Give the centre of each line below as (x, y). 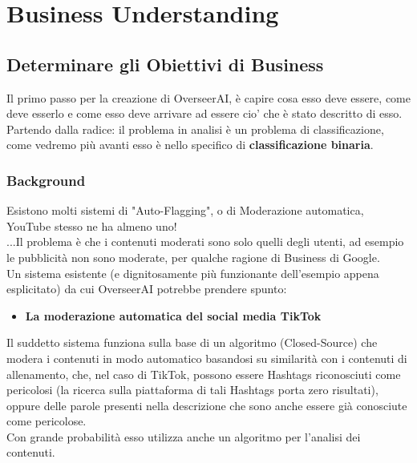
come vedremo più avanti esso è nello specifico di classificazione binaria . (190, 145)
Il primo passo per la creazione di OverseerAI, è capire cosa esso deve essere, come (208, 97)
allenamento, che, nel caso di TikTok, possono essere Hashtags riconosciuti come (204, 374)
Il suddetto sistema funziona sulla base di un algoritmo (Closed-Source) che (192, 342)
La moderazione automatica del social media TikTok (173, 315)
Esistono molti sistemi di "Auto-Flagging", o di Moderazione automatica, (185, 210)
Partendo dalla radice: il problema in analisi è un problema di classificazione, (195, 129)
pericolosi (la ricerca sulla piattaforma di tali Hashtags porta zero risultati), (192, 390)
